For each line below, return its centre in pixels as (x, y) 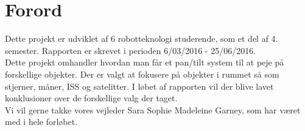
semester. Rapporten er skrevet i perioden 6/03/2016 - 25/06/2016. (131, 50)
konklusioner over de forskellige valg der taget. (91, 98)
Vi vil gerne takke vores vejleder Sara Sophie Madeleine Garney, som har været (153, 109)
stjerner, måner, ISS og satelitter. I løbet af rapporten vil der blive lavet (139, 86)
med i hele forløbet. (41, 122)
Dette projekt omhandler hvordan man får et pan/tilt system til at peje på (145, 62)
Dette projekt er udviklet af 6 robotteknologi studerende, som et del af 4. (142, 39)
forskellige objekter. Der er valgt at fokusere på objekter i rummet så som (142, 74)
